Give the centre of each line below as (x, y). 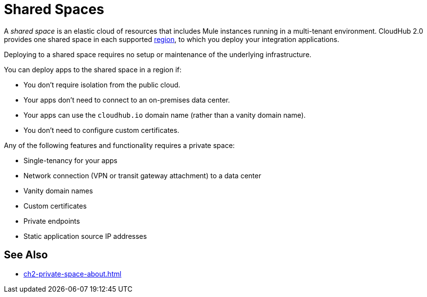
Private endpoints (52, 221)
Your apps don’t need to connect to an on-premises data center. (127, 100)
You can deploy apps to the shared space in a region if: (93, 69)
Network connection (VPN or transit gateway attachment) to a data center (142, 175)
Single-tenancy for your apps (71, 160)
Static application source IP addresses (85, 236)
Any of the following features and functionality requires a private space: (119, 145)
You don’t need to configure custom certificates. (101, 130)
